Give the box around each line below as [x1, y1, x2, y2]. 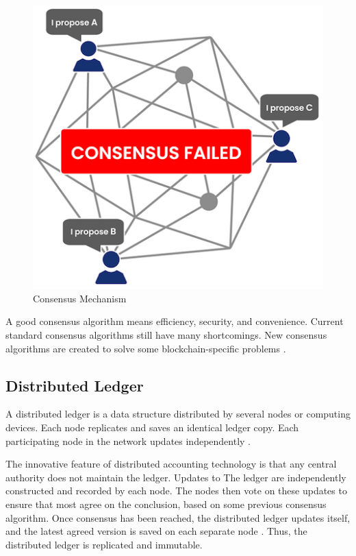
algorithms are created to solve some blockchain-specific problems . [5, 341, 286, 355]
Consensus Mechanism [33, 291, 127, 305]
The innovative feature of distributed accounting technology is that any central [5, 457, 337, 471]
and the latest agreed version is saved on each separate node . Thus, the [5, 524, 307, 538]
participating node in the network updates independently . [5, 433, 251, 448]
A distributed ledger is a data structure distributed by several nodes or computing [5, 407, 351, 421]
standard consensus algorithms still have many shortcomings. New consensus [5, 328, 327, 342]
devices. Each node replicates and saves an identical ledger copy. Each [5, 420, 299, 435]
